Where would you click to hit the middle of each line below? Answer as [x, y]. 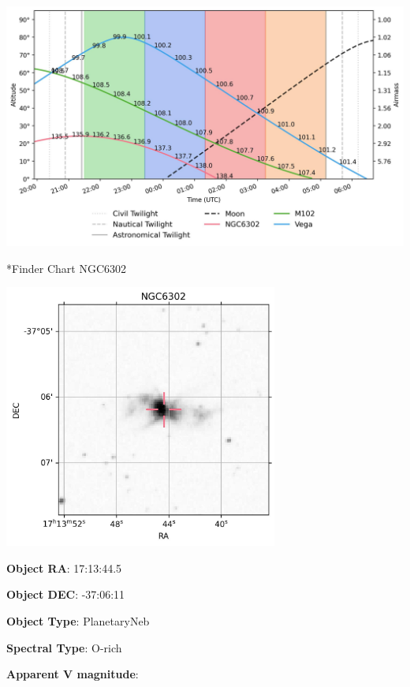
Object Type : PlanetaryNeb [78, 621]
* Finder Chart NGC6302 [67, 268]
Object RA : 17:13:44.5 [64, 568]
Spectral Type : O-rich [64, 647]
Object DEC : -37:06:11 [66, 594]
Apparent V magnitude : [73, 674]
